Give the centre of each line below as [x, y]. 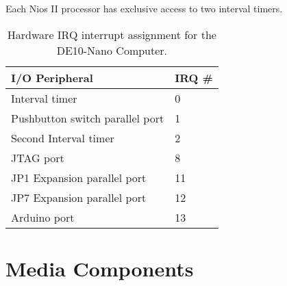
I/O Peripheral [52, 77]
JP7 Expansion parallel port [79, 197]
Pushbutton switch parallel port [88, 118]
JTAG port [38, 157]
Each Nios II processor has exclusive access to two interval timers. [144, 8]
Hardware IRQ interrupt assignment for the [112, 34]
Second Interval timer [63, 138]
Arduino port [43, 217]
